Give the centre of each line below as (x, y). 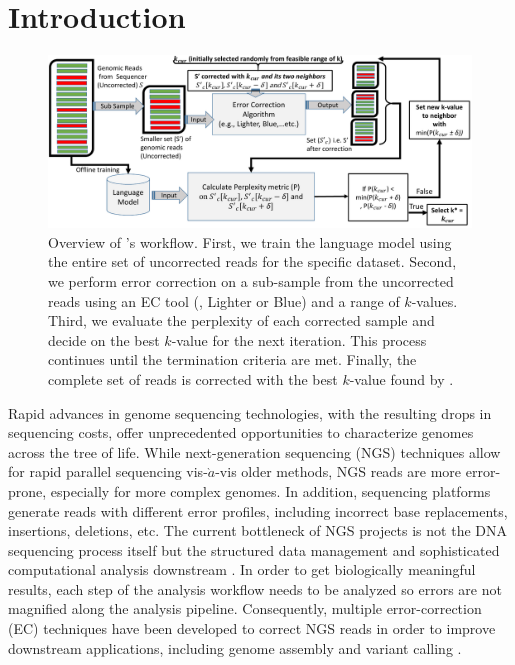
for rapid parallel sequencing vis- (108, 471)
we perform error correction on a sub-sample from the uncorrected (251, 280)
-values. (434, 300)
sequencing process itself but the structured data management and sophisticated (254, 549)
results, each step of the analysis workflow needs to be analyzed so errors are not (255, 588)
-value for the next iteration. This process (299, 339)
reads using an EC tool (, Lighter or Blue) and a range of (224, 300)
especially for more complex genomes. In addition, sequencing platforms (270, 490)
